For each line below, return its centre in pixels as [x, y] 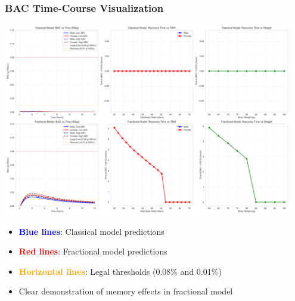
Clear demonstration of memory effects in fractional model [126, 291]
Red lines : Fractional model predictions [93, 251]
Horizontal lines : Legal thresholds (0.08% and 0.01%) [120, 271]
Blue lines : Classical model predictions [91, 231]
